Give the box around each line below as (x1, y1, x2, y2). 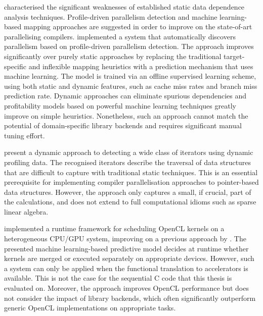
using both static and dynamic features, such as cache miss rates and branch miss (4, 80, 257, 91)
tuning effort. (4, 130, 45, 140)
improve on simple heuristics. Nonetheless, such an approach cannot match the (4, 110, 248, 121)
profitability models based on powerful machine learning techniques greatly (4, 100, 236, 111)
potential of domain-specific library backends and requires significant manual (4, 120, 242, 131)
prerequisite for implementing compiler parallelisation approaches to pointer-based (4, 177, 259, 187)
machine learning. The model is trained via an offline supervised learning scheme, (4, 71, 256, 81)
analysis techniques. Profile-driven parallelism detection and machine (4, 11, 217, 22)
